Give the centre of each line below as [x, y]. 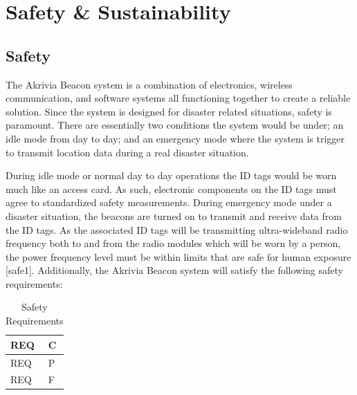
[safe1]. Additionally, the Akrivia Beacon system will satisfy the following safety [174, 270]
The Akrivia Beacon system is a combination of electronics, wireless [149, 84]
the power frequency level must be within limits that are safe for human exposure [178, 256]
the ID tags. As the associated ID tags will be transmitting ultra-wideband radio [177, 229]
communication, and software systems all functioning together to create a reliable [178, 98]
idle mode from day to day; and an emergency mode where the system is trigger [175, 138]
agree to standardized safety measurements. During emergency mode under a [169, 202]
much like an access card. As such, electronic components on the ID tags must [171, 189]
